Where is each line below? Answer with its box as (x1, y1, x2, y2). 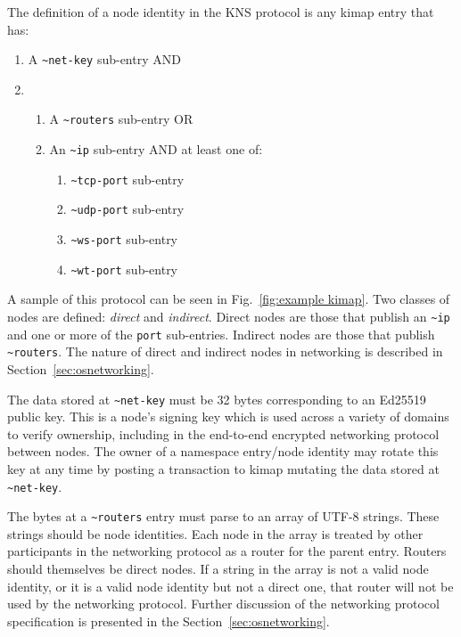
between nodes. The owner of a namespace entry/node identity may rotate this (7, 442, 439, 461)
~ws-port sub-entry (70, 230, 178, 249)
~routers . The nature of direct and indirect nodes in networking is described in (7, 342, 443, 361)
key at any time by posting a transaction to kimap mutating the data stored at (7, 459, 440, 478)
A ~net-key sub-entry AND (28, 50, 181, 69)
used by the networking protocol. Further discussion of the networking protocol (7, 594, 440, 613)
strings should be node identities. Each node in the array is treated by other (7, 524, 424, 543)
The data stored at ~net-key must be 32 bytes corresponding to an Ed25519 (7, 389, 426, 408)
